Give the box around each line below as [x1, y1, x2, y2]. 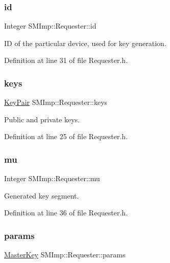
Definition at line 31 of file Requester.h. [4, 55, 128, 65]
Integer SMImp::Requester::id [4, 20, 96, 31]
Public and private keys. [4, 114, 80, 124]
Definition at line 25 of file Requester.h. [4, 131, 128, 142]
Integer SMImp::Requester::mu [4, 173, 100, 184]
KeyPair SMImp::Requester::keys [4, 97, 108, 107]
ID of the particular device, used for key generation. [4, 37, 166, 48]
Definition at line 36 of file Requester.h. [4, 207, 128, 218]
